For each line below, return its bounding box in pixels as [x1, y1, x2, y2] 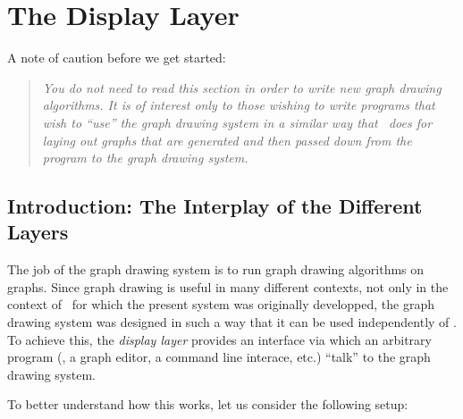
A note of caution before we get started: [7, 48, 226, 67]
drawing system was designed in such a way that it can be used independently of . [7, 313, 457, 331]
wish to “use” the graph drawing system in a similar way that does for [42, 113, 433, 131]
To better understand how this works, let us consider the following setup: [7, 395, 408, 414]
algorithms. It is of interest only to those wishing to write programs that [42, 96, 435, 114]
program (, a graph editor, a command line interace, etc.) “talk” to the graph [7, 348, 431, 366]
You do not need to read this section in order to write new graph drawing [42, 78, 442, 96]
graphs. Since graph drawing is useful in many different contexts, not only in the [7, 277, 449, 296]
